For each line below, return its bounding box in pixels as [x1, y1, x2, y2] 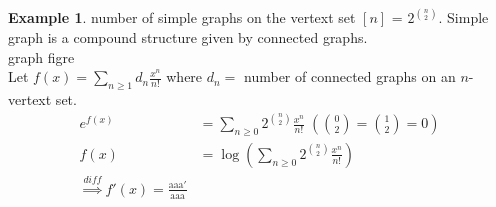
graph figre [8, 46, 75, 67]
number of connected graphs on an [244, 66, 456, 87]
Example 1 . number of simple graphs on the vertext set [8, 7, 356, 28]
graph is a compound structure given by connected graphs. [8, 27, 368, 48]
